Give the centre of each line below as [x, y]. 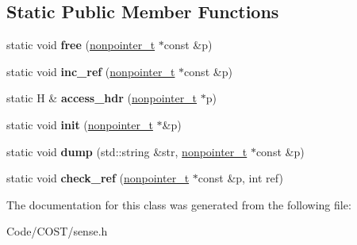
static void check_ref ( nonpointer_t [98, 178]
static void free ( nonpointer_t [81, 45]
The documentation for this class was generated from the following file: [179, 204]
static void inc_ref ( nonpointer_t [91, 71]
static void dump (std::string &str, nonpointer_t [127, 151]
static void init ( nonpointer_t [80, 124]
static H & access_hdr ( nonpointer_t [102, 98]
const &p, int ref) [240, 178]
